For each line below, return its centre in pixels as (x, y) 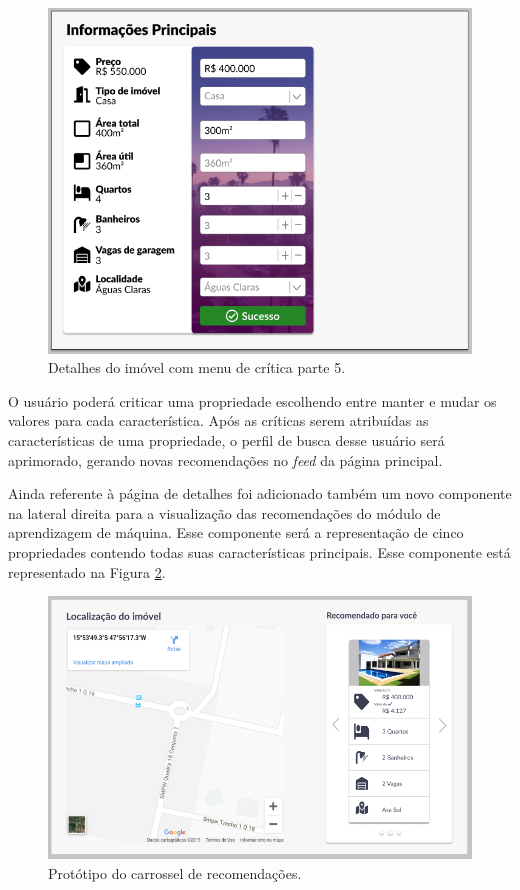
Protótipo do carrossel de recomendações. (175, 872)
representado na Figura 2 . (87, 571)
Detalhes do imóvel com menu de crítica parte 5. (197, 367)
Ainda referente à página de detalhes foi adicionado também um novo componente (260, 493)
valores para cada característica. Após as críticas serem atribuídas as (218, 420)
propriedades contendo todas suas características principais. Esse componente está (259, 551)
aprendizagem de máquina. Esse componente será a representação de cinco (236, 532)
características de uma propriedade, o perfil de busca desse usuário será (226, 440)
